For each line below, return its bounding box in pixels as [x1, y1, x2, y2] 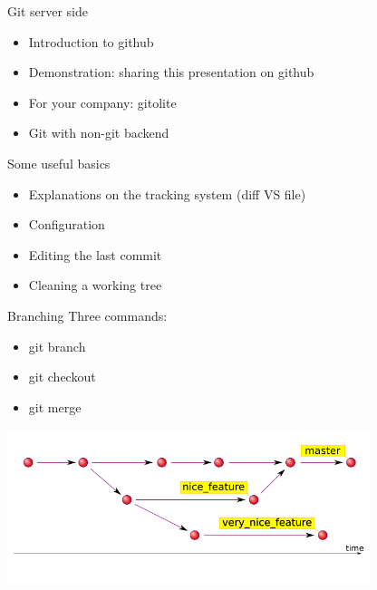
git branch [28, 336, 86, 355]
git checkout [28, 367, 96, 386]
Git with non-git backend [28, 123, 169, 142]
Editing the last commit [28, 245, 162, 264]
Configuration [28, 215, 105, 234]
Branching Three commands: [7, 305, 168, 324]
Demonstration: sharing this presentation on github [28, 63, 314, 82]
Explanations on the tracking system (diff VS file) [28, 184, 306, 203]
